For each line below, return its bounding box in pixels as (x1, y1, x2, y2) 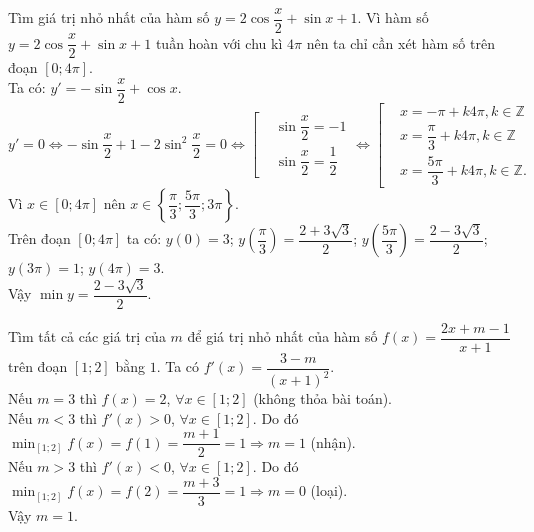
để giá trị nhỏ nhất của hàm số (187, 326, 378, 347)
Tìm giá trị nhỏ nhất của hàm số (8, 7, 210, 28)
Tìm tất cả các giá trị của (8, 326, 166, 347)
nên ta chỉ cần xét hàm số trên (306, 32, 495, 53)
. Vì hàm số (357, 7, 429, 28)
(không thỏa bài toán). (253, 388, 393, 409)
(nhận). (310, 431, 356, 452)
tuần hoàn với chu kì (155, 32, 283, 53)
